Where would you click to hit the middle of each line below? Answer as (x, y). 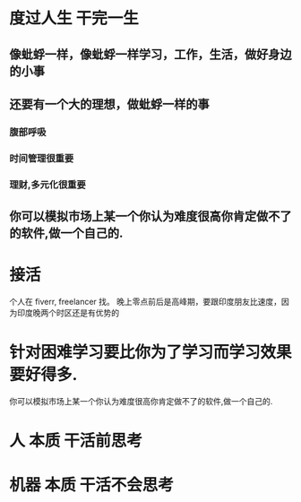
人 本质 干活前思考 (76, 441)
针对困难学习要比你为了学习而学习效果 (151, 353)
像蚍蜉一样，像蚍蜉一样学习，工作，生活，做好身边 (150, 54)
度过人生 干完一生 (74, 18)
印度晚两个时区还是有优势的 (68, 313)
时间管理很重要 (42, 158)
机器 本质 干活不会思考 (92, 485)
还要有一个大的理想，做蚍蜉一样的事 (109, 104)
